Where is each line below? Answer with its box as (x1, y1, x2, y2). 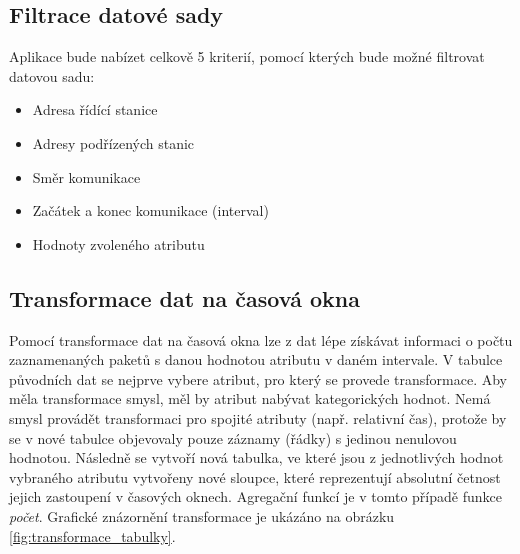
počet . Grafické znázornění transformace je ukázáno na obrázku (9, 505, 395, 526)
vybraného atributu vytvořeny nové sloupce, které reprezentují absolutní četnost (9, 466, 501, 487)
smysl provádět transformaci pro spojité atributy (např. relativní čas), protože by (9, 407, 507, 428)
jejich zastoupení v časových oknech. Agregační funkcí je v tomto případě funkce (9, 486, 502, 507)
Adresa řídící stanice (32, 99, 158, 120)
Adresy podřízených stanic (32, 132, 195, 153)
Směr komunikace (32, 166, 141, 187)
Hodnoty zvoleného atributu (32, 233, 205, 254)
